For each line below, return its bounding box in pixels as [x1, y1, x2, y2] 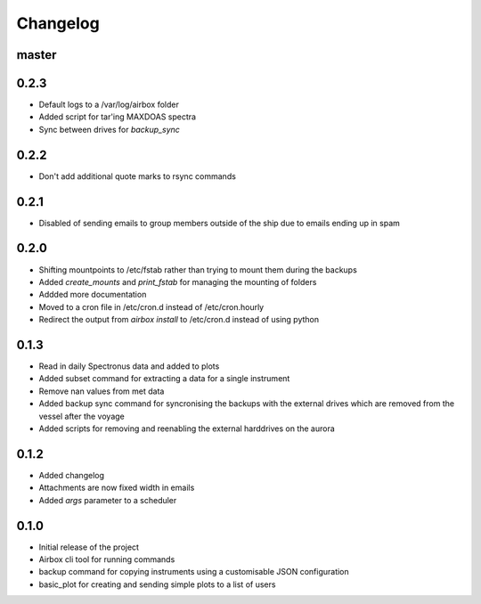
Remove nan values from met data [38, 386, 165, 396]
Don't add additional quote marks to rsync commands [38, 170, 236, 182]
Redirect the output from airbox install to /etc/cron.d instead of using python [38, 314, 320, 325]
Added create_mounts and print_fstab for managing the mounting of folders [38, 276, 317, 287]
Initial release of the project [38, 542, 140, 552]
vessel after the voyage [38, 411, 125, 421]
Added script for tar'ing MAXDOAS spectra [38, 111, 196, 122]
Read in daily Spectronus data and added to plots [38, 361, 220, 371]
